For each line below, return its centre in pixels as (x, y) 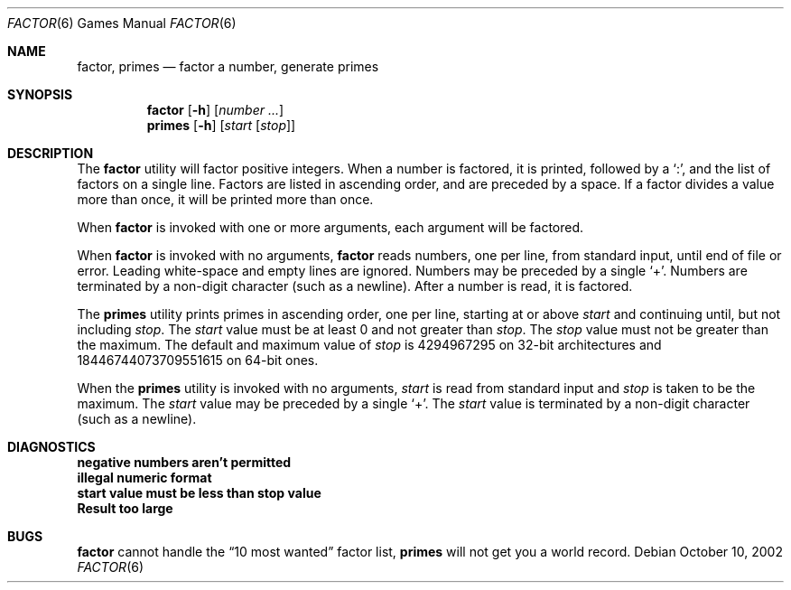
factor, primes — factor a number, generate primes (228, 66)
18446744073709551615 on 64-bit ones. (198, 360)
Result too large (125, 508)
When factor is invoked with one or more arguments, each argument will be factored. (330, 227)
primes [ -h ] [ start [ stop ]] (221, 125)
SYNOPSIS (40, 94)
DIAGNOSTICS (51, 447)
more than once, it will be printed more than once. (225, 199)
